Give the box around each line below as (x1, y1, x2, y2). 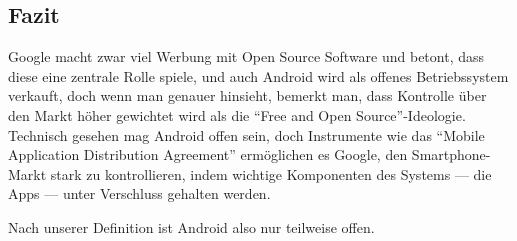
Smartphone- (411, 144, 491, 165)
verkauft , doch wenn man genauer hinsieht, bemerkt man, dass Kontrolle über (8, 85, 487, 106)
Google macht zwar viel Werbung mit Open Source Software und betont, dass (8, 46, 485, 67)
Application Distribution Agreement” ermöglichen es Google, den (8, 144, 408, 165)
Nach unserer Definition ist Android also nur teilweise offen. (8, 216, 375, 237)
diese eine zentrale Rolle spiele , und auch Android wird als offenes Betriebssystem (8, 65, 509, 86)
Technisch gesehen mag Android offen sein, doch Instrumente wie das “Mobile (8, 124, 485, 145)
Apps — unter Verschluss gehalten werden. (8, 183, 271, 204)
